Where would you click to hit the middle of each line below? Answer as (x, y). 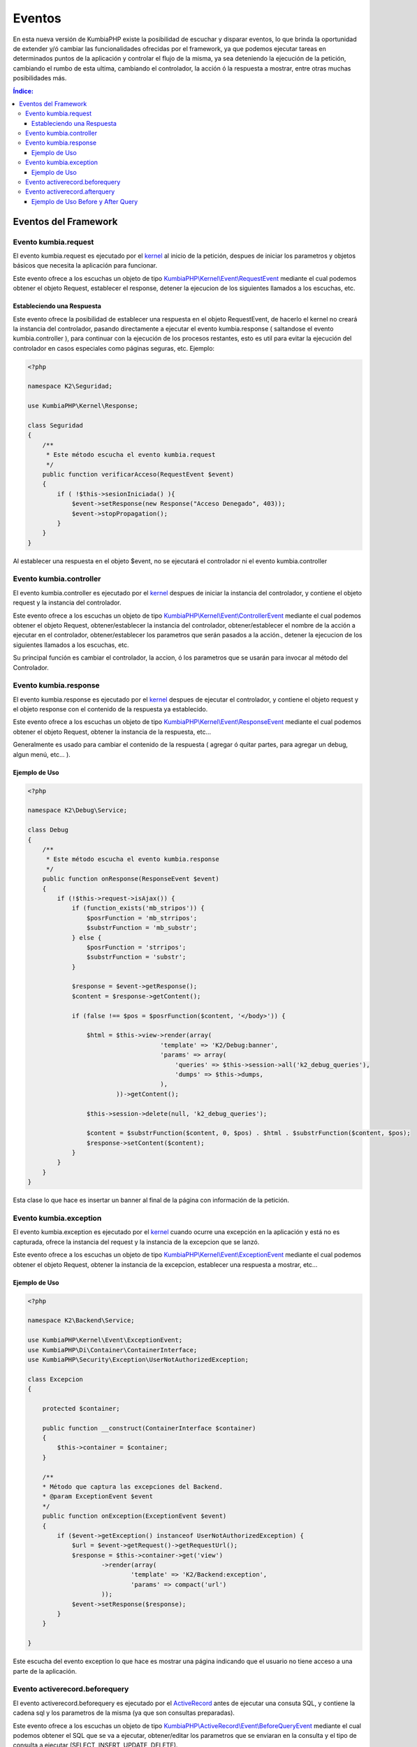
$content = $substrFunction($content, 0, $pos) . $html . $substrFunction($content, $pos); (249, 1133)
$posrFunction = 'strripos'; (136, 947)
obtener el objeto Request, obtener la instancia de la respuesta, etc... (112, 732)
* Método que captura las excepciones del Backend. (133, 1486)
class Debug (48, 830)
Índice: (23, 91)
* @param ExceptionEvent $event (98, 1496)
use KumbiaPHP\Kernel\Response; (83, 406)
